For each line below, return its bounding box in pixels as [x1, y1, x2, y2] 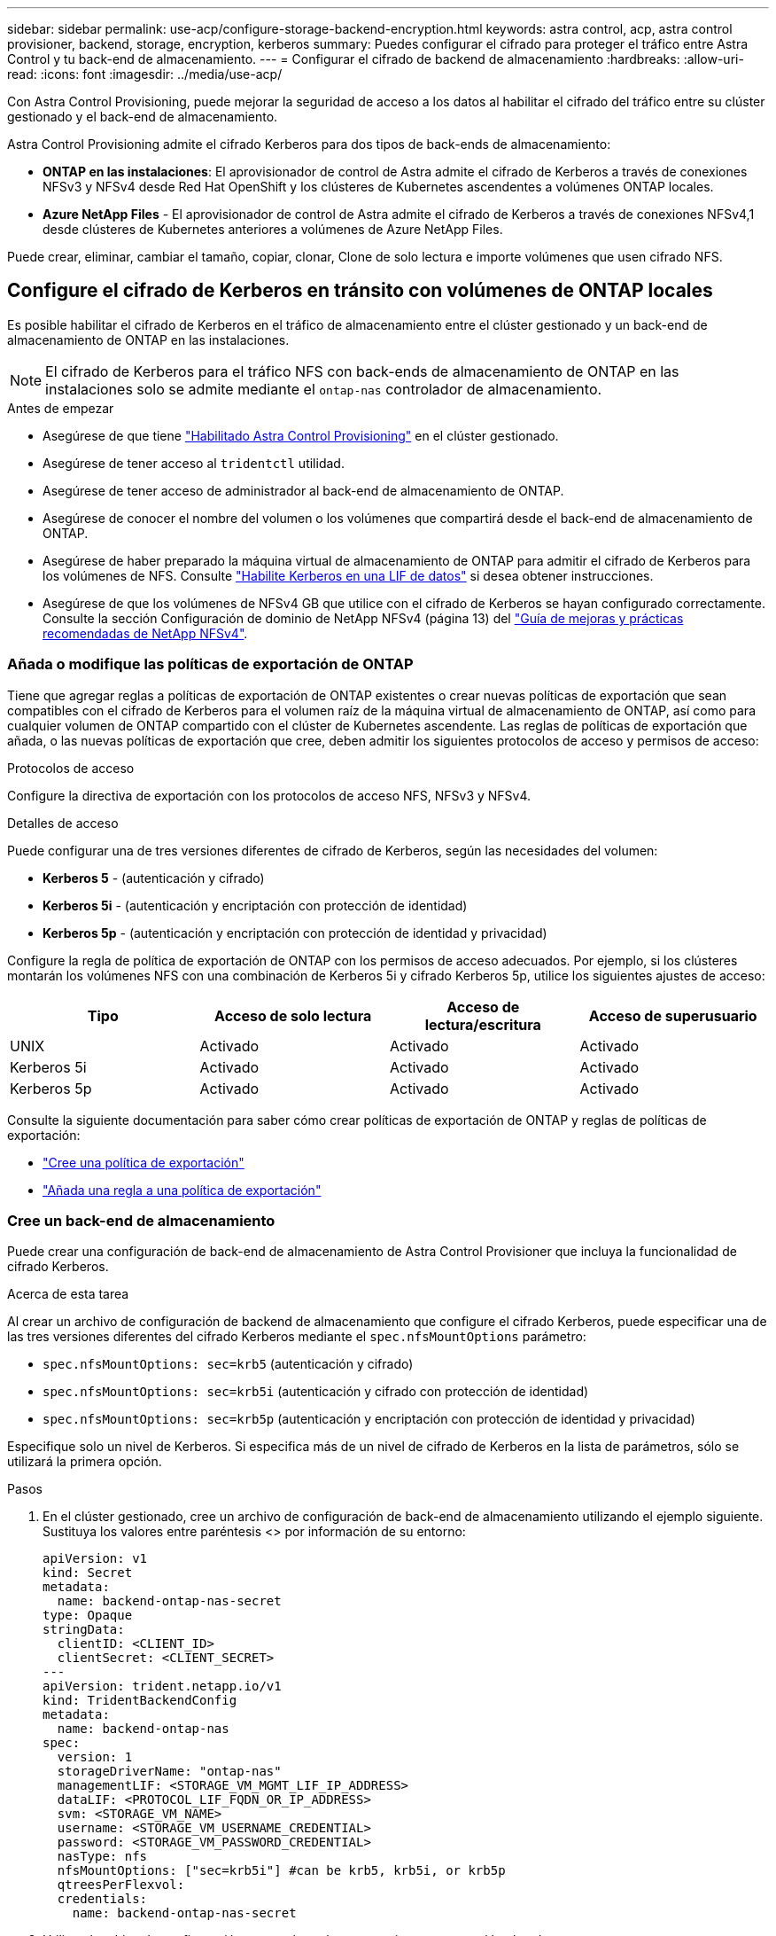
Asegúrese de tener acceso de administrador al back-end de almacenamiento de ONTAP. [43, 482, 564, 498]
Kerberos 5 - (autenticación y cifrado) [43, 870, 265, 886]
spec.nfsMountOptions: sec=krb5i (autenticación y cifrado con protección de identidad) [43, 1384, 589, 1400]
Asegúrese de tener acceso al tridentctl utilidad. [43, 455, 345, 471]
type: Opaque [43, 1608, 133, 1623]
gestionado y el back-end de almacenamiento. [7, 109, 278, 124]
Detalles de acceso [7, 815, 119, 831]
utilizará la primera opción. [7, 1454, 162, 1470]
